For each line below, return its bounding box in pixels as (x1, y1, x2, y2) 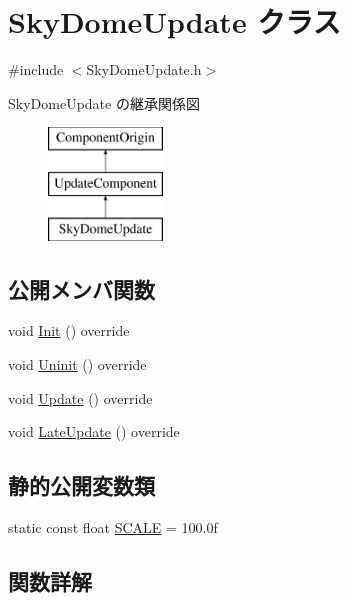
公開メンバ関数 (8, 273, 155, 304)
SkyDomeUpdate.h (86, 59, 202, 80)
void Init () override (8, 320, 130, 341)
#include (8, 59, 64, 80)
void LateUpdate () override (8, 421, 180, 442)
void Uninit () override (8, 354, 147, 375)
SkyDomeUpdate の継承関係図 (8, 92, 200, 113)
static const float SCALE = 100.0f (8, 517, 218, 538)
